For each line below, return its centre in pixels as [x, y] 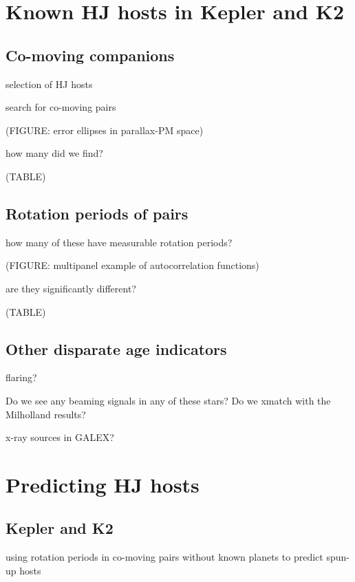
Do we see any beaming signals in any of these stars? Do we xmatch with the [168, 400]
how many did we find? [54, 153]
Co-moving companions [90, 55]
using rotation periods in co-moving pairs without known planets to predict [164, 557]
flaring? [21, 377]
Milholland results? [46, 414]
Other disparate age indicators [116, 348]
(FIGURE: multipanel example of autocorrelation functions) [132, 265]
